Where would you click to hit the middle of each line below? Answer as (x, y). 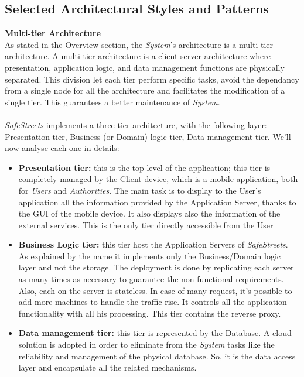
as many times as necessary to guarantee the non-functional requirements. (151, 279)
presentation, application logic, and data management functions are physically (145, 67)
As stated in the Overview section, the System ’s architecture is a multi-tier (139, 44)
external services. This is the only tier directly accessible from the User (146, 225)
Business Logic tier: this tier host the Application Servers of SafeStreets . (153, 244)
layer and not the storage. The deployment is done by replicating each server (156, 267)
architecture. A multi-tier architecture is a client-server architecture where (138, 56)
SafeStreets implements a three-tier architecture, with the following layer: (136, 124)
